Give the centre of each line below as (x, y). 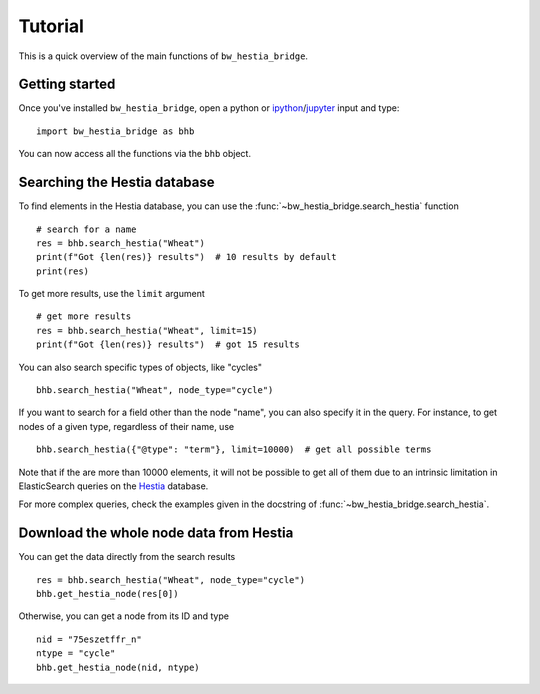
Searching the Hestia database (116, 182)
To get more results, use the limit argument (111, 294)
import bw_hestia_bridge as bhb (115, 131)
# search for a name (86, 229)
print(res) (63, 271)
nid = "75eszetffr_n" (89, 639)
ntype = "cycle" (76, 653)
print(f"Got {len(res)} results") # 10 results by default (186, 257)
